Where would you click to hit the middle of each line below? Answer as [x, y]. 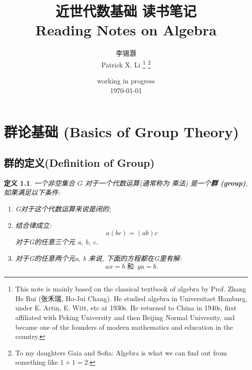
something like [37, 362]
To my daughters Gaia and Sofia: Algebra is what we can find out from [121, 352]
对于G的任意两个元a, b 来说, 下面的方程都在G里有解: [98, 258]
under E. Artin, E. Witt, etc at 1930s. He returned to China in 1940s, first [126, 308]
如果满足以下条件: [32, 192]
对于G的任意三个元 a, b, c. [57, 242]
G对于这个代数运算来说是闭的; [63, 208]
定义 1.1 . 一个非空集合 [39, 183]
